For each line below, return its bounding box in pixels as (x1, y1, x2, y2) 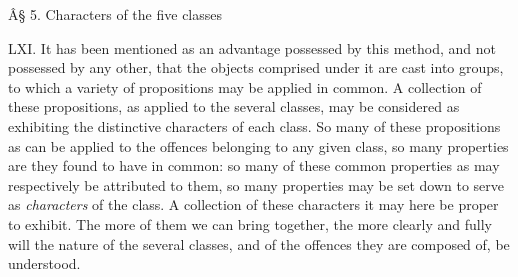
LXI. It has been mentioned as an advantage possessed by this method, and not (8, 37, 496, 58)
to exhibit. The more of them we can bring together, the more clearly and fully (8, 213, 492, 234)
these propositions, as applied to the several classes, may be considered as (8, 96, 460, 117)
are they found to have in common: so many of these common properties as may (8, 155, 500, 176)
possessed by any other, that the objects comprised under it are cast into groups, (8, 57, 504, 78)
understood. (8, 253, 81, 274)
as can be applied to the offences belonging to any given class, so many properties (8, 135, 509, 156)
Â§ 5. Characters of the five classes (8, 4, 223, 24)
